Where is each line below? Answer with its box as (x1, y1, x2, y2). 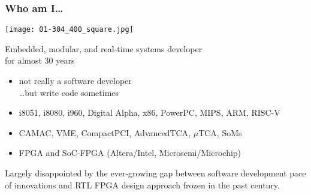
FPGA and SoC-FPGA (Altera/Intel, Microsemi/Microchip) (19, 146, 241, 159)
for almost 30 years (5, 54, 75, 67)
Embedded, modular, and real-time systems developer (5, 42, 203, 55)
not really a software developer (19, 74, 132, 87)
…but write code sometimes (19, 86, 119, 98)
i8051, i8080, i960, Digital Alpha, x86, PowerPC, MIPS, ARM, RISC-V (19, 106, 280, 119)
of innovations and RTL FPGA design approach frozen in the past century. (5, 178, 280, 191)
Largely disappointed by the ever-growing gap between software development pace (5, 167, 306, 179)
